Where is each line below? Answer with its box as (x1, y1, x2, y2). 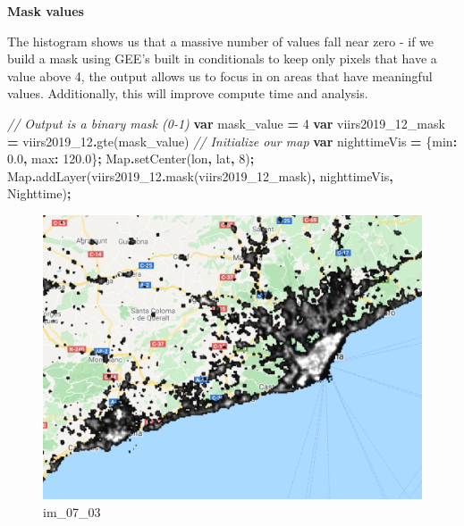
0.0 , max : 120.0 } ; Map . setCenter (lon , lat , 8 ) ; (7, 149, 255, 168)
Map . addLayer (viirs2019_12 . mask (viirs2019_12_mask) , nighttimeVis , (7, 166, 393, 185)
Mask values (7, 2, 84, 20)
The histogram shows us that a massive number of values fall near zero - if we (7, 31, 434, 50)
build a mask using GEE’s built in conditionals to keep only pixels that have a (7, 49, 437, 68)
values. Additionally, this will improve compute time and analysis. (7, 84, 368, 103)
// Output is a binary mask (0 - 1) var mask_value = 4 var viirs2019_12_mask (7, 113, 445, 132)
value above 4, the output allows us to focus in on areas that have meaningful (7, 66, 433, 85)
